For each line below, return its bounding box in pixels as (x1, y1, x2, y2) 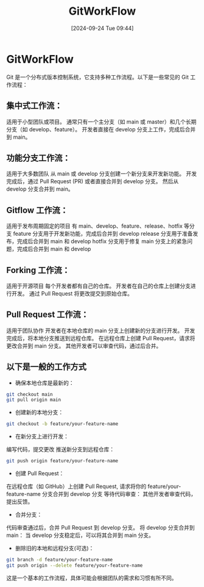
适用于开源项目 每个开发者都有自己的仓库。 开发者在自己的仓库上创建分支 (6, 282, 191, 290)
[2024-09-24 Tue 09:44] (71, 24, 134, 32)
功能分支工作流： (6, 153, 71, 163)
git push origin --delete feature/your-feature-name (6, 562, 143, 569)
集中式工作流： (6, 101, 63, 111)
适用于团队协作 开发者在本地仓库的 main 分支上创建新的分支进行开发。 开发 (6, 327, 195, 334)
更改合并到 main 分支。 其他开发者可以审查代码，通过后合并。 (6, 342, 162, 349)
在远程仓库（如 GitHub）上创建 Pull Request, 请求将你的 (6, 483, 147, 490)
